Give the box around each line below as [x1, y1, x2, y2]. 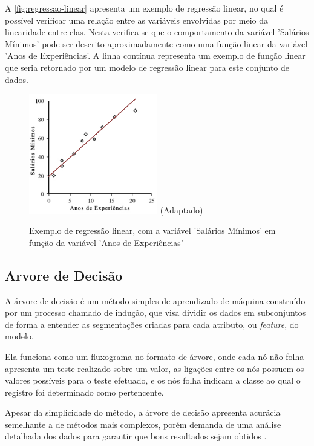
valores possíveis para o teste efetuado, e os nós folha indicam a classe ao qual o [5, 374, 301, 387]
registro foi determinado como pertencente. [5, 385, 164, 398]
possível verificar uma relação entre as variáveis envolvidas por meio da [5, 13, 268, 26]
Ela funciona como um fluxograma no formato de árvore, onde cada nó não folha [5, 350, 304, 362]
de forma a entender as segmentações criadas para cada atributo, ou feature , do [5, 318, 299, 330]
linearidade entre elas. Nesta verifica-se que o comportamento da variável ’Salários [5, 25, 309, 38]
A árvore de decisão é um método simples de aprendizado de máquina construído [5, 294, 306, 307]
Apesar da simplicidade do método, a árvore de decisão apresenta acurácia [5, 406, 281, 419]
